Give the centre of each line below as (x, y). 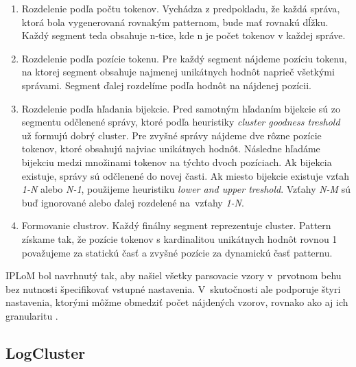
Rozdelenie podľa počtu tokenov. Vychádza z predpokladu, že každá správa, (181, 8)
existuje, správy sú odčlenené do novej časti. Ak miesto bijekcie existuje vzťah (186, 175)
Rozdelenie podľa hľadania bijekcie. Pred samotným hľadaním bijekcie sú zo (181, 108)
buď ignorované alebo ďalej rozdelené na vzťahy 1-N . (133, 202)
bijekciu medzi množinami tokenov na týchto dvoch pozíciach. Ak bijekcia (177, 162)
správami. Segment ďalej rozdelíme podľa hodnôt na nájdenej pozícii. (166, 85)
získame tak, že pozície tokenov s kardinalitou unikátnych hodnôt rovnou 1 (179, 238)
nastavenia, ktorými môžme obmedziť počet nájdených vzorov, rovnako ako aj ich (177, 302)
